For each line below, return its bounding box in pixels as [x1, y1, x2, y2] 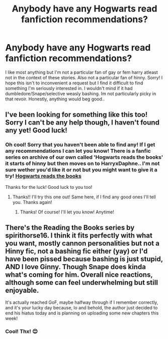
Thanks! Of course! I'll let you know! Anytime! [20, 209, 115, 215]
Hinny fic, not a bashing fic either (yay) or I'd [5, 247, 148, 256]
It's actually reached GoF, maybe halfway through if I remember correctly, [5, 299, 158, 305]
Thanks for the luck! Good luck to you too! [5, 184, 93, 190]
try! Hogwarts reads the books [5, 173, 81, 180]
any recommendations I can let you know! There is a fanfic [5, 148, 151, 155]
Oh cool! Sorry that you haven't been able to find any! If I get [5, 141, 155, 148]
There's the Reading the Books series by [5, 223, 135, 232]
